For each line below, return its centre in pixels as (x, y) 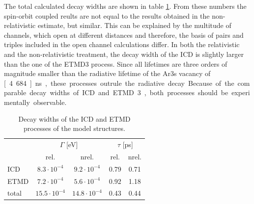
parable (15, 92)
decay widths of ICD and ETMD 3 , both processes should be (129, 92)
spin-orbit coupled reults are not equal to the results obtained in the (107, 15)
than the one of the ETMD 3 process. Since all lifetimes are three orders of (116, 64)
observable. (50, 102)
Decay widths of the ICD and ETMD (74, 118)
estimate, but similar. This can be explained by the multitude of (134, 25)
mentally (17, 102)
